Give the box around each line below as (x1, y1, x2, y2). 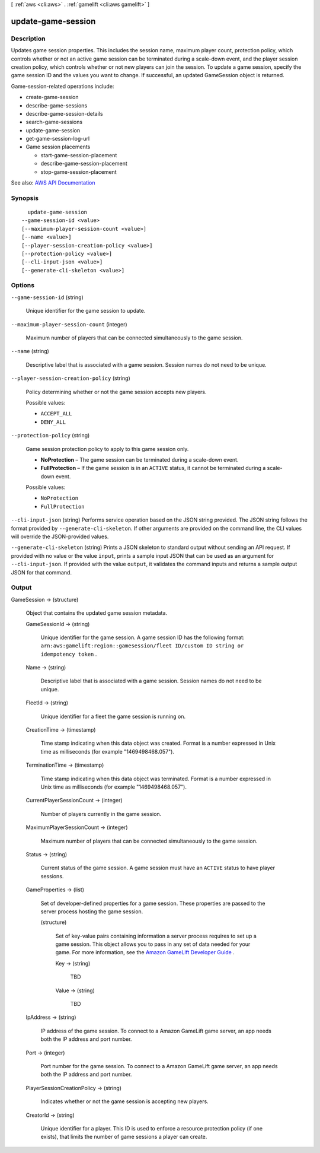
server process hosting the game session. (40, 908, 143, 915)
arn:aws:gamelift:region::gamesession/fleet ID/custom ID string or (40, 643, 244, 649)
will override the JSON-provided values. (11, 533, 109, 540)
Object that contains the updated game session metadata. (25, 609, 168, 617)
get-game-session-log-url (25, 135, 90, 142)
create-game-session (25, 94, 79, 101)
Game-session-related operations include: (11, 82, 114, 90)
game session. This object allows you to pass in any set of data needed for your (55, 941, 251, 948)
